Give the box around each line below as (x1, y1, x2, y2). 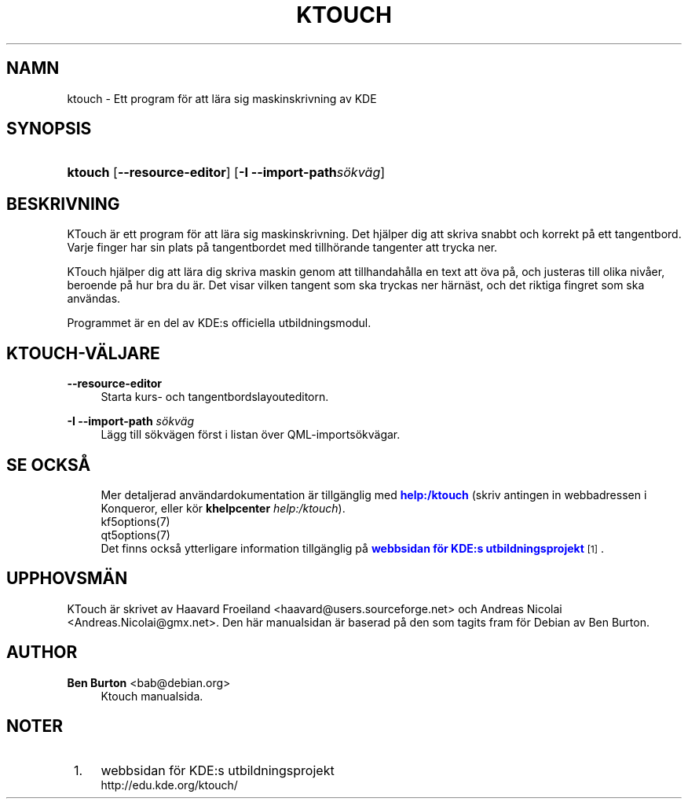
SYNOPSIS (6, 119, 92, 139)
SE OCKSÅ (6, 454, 91, 475)
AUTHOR (6, 642, 78, 663)
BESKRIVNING (6, 193, 120, 214)
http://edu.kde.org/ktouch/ (101, 777, 238, 792)
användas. (67, 292, 121, 306)
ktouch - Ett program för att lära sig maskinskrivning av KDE (67, 91, 377, 105)
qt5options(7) (101, 527, 170, 542)
